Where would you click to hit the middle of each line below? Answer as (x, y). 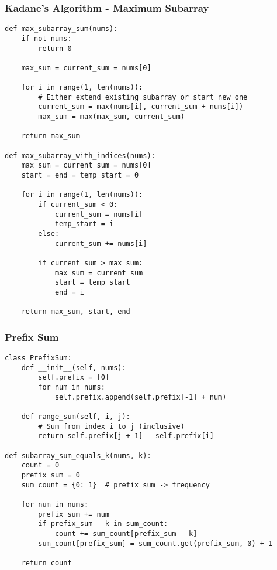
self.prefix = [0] (74, 378)
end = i (70, 292)
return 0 (55, 48)
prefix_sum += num (74, 514)
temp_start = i (84, 224)
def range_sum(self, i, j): (76, 417)
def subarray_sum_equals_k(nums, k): (78, 455)
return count (46, 563)
